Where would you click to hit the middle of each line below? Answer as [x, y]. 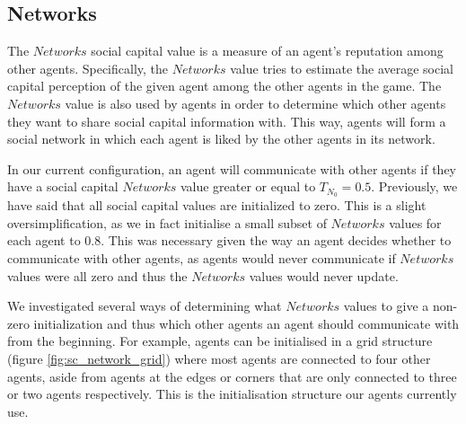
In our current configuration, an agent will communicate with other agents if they [232, 168]
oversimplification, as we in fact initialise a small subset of [167, 222]
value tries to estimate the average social [342, 68]
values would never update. [324, 275]
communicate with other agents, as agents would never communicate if [202, 258]
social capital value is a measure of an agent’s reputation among [267, 51]
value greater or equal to [248, 186]
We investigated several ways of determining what [145, 306]
